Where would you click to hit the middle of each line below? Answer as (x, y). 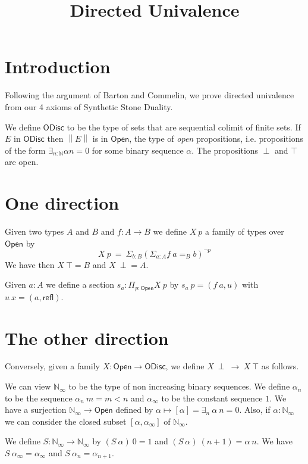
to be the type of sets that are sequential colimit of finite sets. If (184, 127)
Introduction (58, 66)
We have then (30, 264)
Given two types (34, 231)
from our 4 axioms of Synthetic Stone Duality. (89, 106)
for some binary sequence (138, 150)
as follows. (280, 366)
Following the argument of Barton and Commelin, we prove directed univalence (150, 95)
